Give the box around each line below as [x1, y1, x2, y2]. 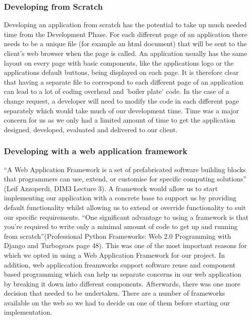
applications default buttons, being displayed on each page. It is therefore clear [4, 67, 239, 77]
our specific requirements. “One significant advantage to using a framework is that [4, 212, 249, 222]
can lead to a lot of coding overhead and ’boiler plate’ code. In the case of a [4, 86, 230, 96]
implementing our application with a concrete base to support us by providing [4, 193, 236, 203]
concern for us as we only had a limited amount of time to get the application [4, 115, 235, 125]
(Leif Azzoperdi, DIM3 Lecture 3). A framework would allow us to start [4, 183, 218, 193]
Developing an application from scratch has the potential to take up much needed [4, 19, 247, 30]
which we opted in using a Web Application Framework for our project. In [4, 249, 225, 260]
